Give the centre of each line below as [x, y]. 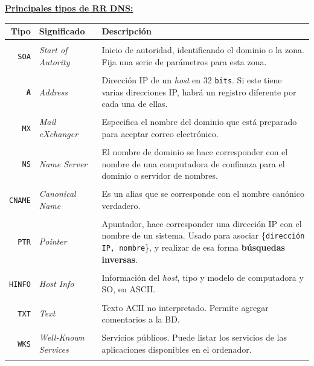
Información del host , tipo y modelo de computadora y [203, 277]
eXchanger [59, 133]
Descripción [127, 31]
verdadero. [121, 205]
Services [54, 349]
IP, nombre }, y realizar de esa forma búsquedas [193, 247]
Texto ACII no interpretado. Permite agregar [185, 307]
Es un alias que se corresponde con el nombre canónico [203, 194]
